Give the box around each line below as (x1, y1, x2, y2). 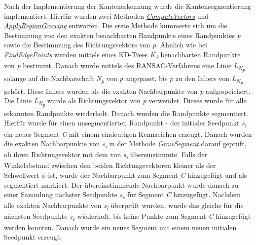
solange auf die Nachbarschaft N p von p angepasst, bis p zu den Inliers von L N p (4, 73, 243, 86)
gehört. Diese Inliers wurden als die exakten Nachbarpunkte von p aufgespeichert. (4, 85, 251, 96)
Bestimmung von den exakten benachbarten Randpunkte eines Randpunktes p (4, 30, 241, 40)
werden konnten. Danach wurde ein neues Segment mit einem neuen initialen (4, 222, 237, 232)
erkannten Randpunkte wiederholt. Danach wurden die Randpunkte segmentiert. (4, 108, 249, 118)
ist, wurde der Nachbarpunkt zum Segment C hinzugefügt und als (48, 170, 247, 180)
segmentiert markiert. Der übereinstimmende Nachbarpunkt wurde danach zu (4, 179, 239, 190)
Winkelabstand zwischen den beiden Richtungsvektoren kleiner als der (4, 160, 216, 170)
